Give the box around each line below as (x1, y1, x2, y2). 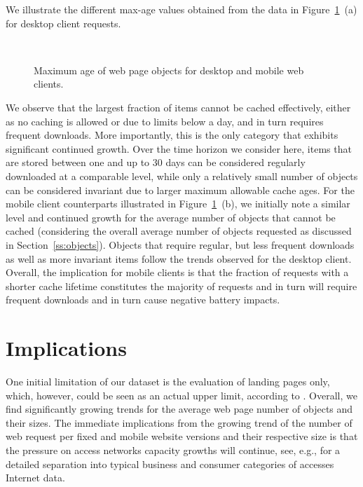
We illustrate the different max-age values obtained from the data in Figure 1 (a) (6, 2, 357, 16)
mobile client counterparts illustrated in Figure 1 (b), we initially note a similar (6, 196, 350, 211)
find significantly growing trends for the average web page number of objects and (6, 402, 353, 416)
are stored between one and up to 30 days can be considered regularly (6, 155, 306, 170)
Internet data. (6, 470, 65, 485)
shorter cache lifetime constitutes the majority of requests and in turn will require (6, 278, 357, 293)
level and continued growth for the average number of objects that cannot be (6, 210, 336, 224)
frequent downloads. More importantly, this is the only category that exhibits (6, 128, 338, 142)
